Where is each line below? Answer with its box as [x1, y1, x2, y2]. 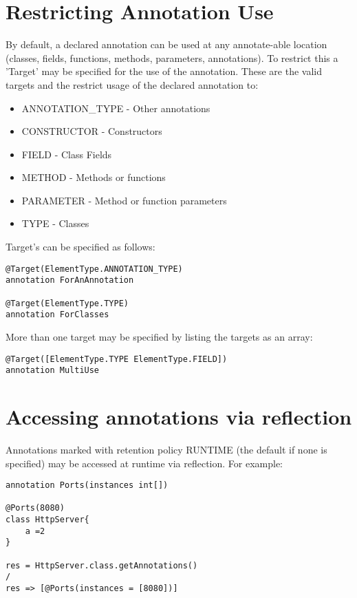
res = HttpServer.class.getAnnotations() [6, 560, 198, 570]
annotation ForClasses [6, 310, 109, 320]
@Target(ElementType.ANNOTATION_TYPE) [6, 264, 183, 274]
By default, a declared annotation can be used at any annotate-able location [6, 37, 327, 52]
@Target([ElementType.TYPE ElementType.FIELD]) [6, 354, 228, 364]
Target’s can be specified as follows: [6, 239, 155, 254]
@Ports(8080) [6, 503, 65, 513]
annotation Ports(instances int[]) [6, 480, 169, 491]
